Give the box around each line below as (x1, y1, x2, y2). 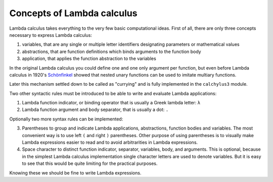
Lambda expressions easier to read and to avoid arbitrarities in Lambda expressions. (22, 139, 198, 146)
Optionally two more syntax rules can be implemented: (9, 116, 123, 122)
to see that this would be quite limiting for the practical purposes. (22, 160, 158, 166)
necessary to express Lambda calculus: (9, 32, 93, 38)
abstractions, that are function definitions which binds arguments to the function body (22, 48, 202, 54)
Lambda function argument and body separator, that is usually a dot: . (22, 106, 169, 113)
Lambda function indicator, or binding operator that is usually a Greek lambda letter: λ (22, 100, 201, 106)
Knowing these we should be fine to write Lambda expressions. (9, 169, 142, 176)
